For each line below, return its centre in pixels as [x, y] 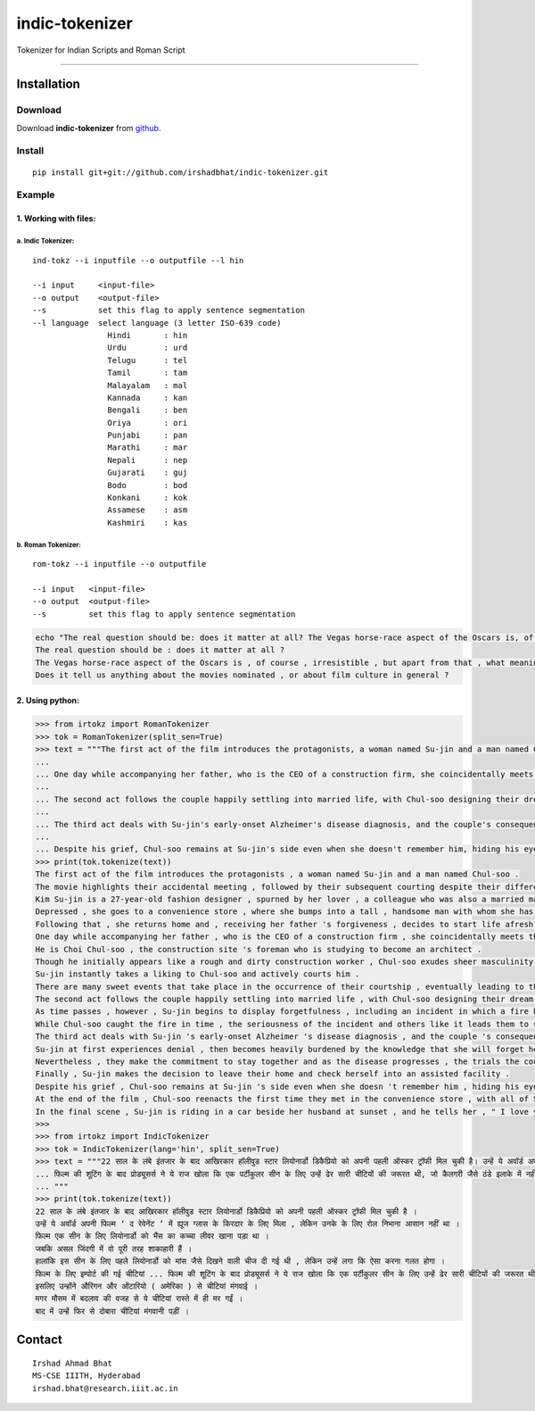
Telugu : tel [148, 360]
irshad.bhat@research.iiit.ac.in [105, 1388]
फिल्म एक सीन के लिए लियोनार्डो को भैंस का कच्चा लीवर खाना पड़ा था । [152, 1237]
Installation [48, 84]
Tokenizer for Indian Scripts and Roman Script [101, 50]
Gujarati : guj [148, 473]
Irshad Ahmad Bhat [73, 1363]
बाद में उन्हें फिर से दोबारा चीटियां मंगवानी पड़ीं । [112, 1311]
